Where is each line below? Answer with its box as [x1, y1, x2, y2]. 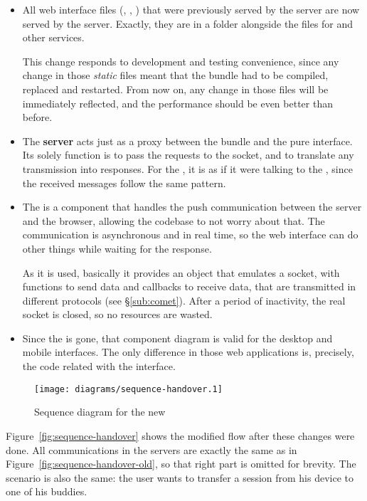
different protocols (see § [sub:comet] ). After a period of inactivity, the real [22, 292, 346, 307]
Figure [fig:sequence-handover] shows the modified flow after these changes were [6, 428, 355, 443]
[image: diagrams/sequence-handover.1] [34, 384, 223, 394]
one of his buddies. [6, 484, 87, 499]
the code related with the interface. [22, 359, 176, 374]
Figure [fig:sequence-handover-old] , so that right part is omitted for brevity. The [6, 456, 356, 471]
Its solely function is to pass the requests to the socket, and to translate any [22, 147, 354, 162]
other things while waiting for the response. [22, 241, 212, 255]
